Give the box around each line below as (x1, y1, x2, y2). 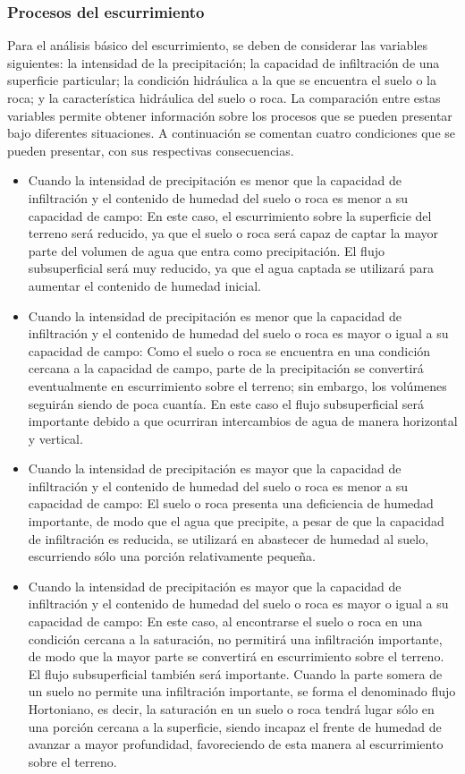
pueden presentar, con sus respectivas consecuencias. (7, 140, 294, 159)
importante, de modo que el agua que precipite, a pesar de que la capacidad (28, 512, 444, 531)
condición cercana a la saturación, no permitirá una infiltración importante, (28, 629, 443, 648)
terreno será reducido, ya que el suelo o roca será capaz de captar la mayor (28, 224, 439, 242)
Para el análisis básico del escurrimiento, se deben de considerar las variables (7, 36, 428, 55)
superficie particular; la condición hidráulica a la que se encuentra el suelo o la (7, 71, 436, 89)
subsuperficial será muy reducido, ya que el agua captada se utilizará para (28, 259, 434, 277)
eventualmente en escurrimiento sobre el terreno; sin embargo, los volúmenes (28, 376, 447, 395)
